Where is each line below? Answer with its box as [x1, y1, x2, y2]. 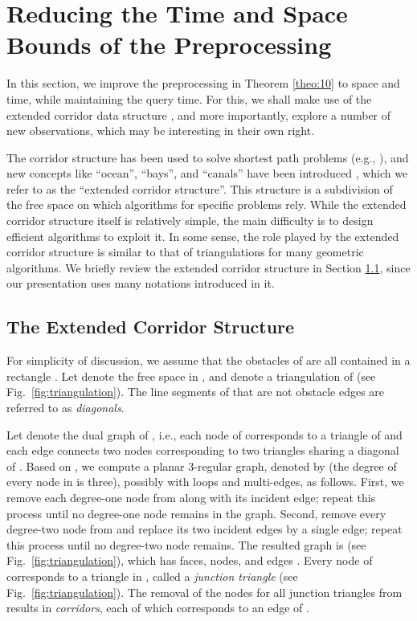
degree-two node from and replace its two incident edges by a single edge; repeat [6, 521, 403, 537]
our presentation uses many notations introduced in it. [6, 275, 275, 292]
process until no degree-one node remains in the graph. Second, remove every [6, 505, 386, 521]
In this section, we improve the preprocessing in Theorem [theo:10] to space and [6, 75, 400, 92]
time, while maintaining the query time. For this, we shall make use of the [6, 90, 372, 107]
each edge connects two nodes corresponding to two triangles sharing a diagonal [6, 442, 399, 459]
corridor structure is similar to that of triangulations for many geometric [6, 243, 364, 260]
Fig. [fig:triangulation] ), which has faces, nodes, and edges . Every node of [6, 552, 373, 569]
